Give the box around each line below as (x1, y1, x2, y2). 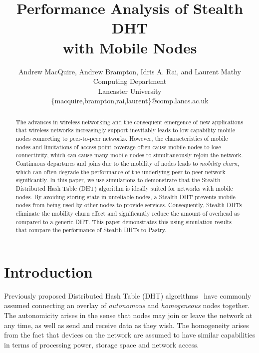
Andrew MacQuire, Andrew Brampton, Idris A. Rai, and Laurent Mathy (18, 66, 241, 76)
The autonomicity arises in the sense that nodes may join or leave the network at (4, 310, 253, 320)
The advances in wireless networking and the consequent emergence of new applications (15, 117, 243, 126)
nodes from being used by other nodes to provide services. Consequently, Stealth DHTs (15, 201, 242, 209)
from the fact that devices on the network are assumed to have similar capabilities (4, 330, 256, 340)
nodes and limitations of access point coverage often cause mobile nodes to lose (15, 142, 221, 151)
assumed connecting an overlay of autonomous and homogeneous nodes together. (4, 300, 250, 311)
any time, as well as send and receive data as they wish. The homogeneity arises (4, 320, 249, 330)
